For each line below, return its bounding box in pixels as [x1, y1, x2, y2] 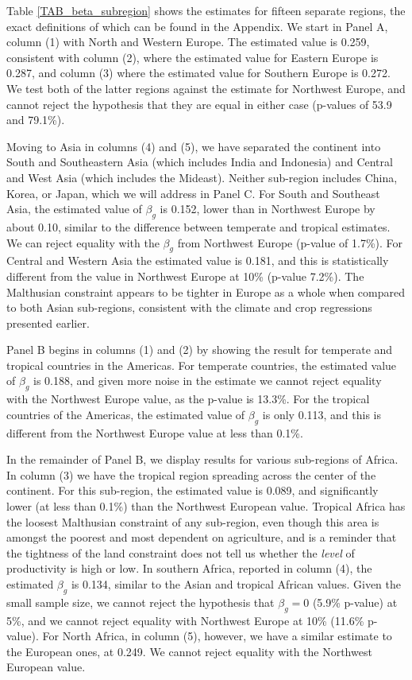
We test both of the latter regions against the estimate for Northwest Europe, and [6, 80, 406, 96]
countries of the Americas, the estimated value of [6, 406, 245, 422]
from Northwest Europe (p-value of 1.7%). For [177, 234, 403, 251]
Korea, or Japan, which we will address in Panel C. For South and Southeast [6, 185, 380, 201]
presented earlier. [6, 314, 90, 331]
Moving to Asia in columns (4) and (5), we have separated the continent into [6, 138, 381, 154]
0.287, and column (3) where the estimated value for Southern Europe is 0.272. [6, 64, 391, 81]
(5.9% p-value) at [312, 593, 398, 610]
